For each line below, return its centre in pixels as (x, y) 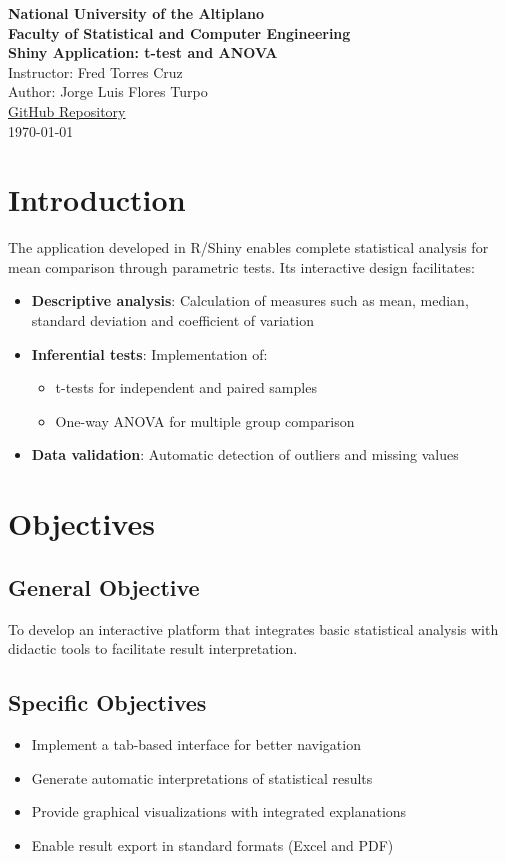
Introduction (97, 199)
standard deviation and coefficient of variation (172, 320)
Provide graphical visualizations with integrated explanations (219, 811)
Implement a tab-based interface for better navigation (196, 744)
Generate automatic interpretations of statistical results (202, 777)
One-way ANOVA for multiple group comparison (205, 420)
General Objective (104, 586)
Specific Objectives (107, 702)
